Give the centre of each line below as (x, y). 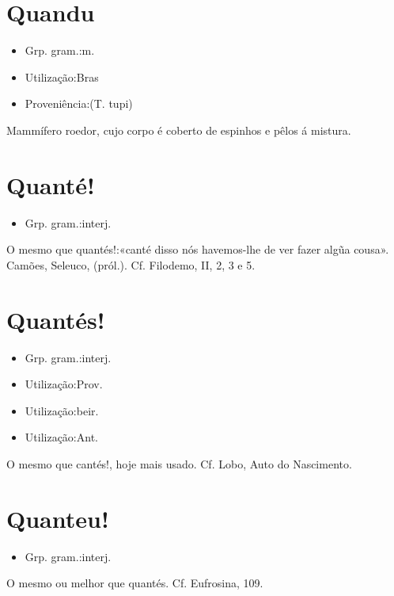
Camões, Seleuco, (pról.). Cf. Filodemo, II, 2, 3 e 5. (131, 264)
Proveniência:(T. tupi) (79, 103)
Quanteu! (58, 518)
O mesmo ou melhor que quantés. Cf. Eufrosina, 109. (135, 583)
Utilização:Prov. (64, 384)
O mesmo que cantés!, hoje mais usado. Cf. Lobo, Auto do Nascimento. (179, 463)
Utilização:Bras (62, 76)
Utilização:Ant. (61, 437)
